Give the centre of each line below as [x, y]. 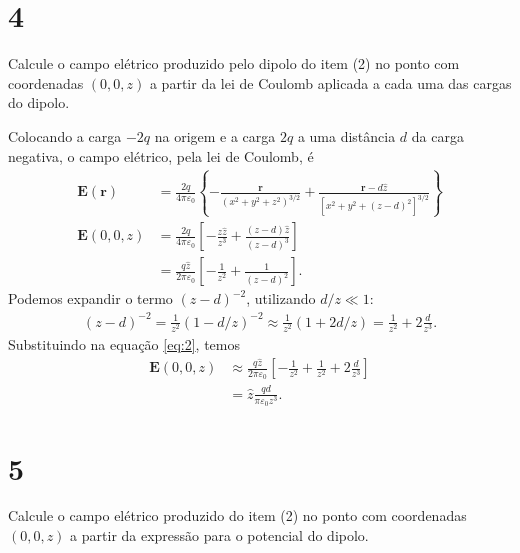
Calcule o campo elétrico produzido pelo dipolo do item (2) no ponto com [234, 63]
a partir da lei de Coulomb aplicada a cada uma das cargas [330, 82]
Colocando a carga [65, 135]
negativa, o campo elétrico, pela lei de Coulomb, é [161, 155]
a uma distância [346, 135]
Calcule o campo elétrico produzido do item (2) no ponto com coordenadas [237, 515]
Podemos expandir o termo [90, 298]
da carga [437, 135]
